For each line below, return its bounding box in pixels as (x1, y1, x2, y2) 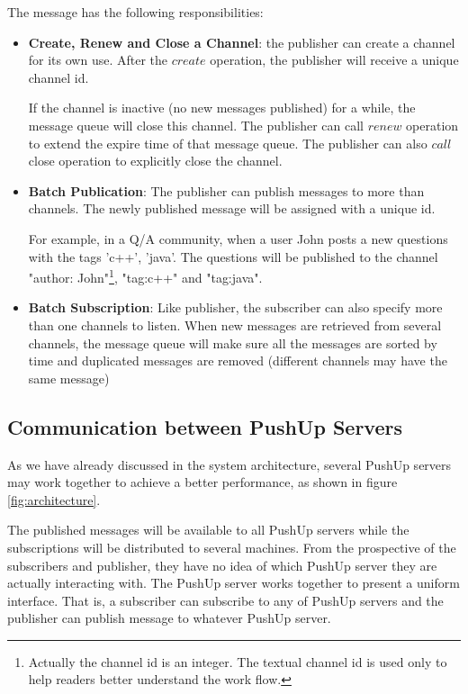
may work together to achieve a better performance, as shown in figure (7, 473, 398, 491)
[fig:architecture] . (7, 490, 101, 509)
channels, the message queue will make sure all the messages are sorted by (28, 333, 437, 352)
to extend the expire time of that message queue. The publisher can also (28, 133, 427, 152)
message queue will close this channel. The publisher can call (28, 115, 364, 134)
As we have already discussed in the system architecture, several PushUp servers (7, 455, 452, 473)
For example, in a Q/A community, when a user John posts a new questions (28, 229, 448, 248)
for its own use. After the (28, 50, 168, 69)
